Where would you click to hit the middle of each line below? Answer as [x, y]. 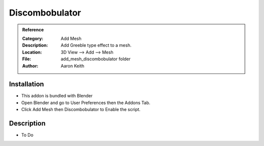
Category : [33, 38]
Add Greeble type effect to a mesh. [96, 45]
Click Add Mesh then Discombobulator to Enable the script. [81, 109]
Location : [32, 52]
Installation [26, 84]
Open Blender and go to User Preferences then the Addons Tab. [86, 103]
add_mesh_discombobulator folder [96, 59]
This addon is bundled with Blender [57, 96]
